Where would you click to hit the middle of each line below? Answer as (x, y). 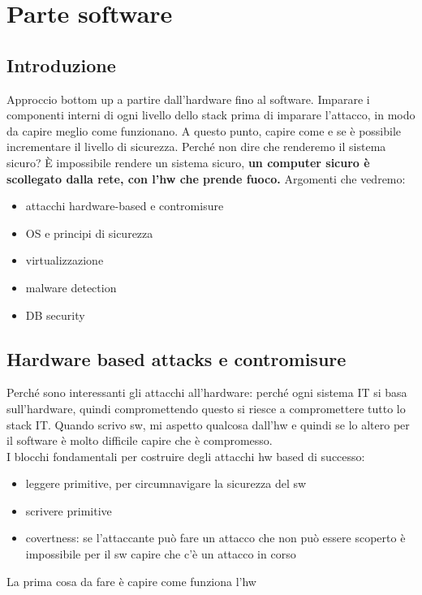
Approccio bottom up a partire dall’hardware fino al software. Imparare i (188, 99)
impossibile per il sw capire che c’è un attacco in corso (161, 554)
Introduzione (61, 65)
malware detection (71, 287)
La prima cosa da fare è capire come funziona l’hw (131, 581)
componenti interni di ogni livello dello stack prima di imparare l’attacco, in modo (211, 115)
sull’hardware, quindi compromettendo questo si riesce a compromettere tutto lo (206, 408)
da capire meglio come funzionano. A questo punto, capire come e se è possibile (204, 130)
